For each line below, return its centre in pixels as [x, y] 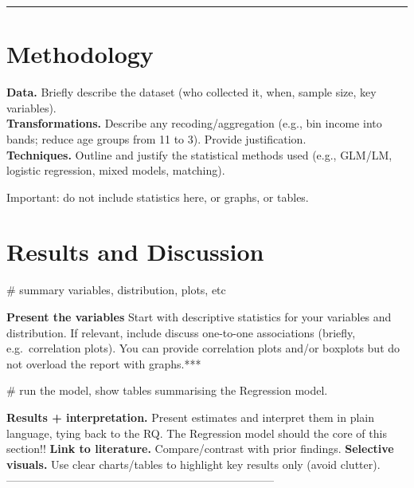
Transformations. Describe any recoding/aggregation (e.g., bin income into [194, 123]
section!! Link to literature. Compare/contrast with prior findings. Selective [200, 449]
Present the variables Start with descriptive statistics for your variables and [199, 317]
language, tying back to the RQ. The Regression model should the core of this [197, 433]
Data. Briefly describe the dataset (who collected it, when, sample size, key [191, 92]
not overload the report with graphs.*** [104, 363]
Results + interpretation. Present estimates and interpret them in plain [190, 417]
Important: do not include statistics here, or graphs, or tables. [158, 197]
